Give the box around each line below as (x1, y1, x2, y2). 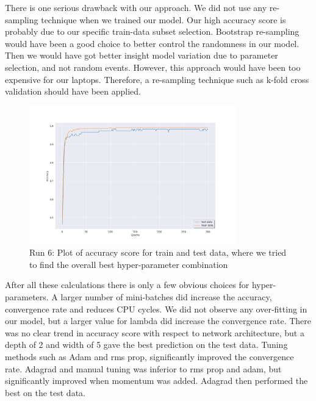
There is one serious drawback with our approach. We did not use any (5, 1, 267, 13)
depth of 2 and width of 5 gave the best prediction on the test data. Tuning (5, 338, 288, 351)
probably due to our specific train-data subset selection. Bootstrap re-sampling (5, 25, 300, 38)
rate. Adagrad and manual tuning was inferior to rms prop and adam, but (5, 362, 282, 375)
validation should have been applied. (5, 85, 141, 98)
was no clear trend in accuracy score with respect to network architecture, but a (5, 326, 304, 339)
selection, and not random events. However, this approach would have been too (5, 60, 301, 73)
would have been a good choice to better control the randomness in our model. (5, 37, 300, 49)
